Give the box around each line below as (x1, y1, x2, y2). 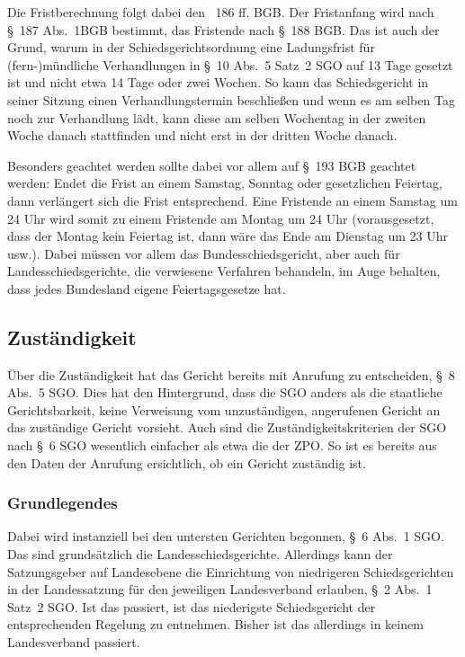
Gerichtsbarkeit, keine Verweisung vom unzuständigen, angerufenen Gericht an (7, 400, 441, 419)
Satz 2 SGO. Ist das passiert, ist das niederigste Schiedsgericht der (7, 597, 376, 616)
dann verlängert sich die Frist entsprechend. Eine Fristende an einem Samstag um (7, 191, 458, 209)
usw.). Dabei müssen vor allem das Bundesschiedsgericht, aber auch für (7, 244, 400, 262)
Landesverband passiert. (7, 633, 140, 652)
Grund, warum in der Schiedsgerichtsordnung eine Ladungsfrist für (7, 38, 375, 57)
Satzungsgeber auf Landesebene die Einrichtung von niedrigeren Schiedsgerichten (7, 562, 454, 581)
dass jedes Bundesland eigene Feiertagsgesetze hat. (7, 279, 286, 297)
